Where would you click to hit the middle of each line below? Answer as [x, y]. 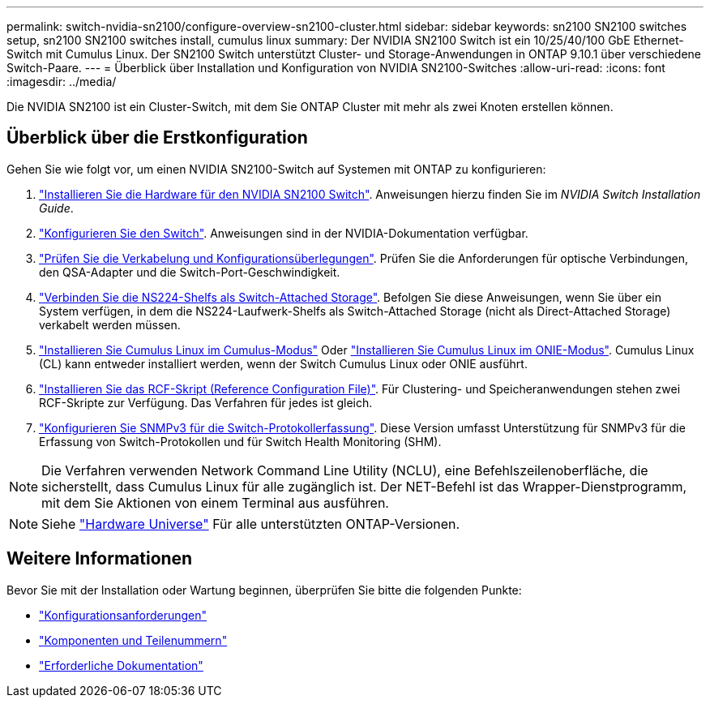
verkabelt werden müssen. [110, 324]
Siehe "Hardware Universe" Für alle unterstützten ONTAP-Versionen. [251, 524]
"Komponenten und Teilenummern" [133, 640]
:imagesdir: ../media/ [62, 82]
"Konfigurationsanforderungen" [123, 615]
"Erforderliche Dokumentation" [121, 665]
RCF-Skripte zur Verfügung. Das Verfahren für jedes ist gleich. [206, 402]
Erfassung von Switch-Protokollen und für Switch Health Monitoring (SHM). [240, 441]
